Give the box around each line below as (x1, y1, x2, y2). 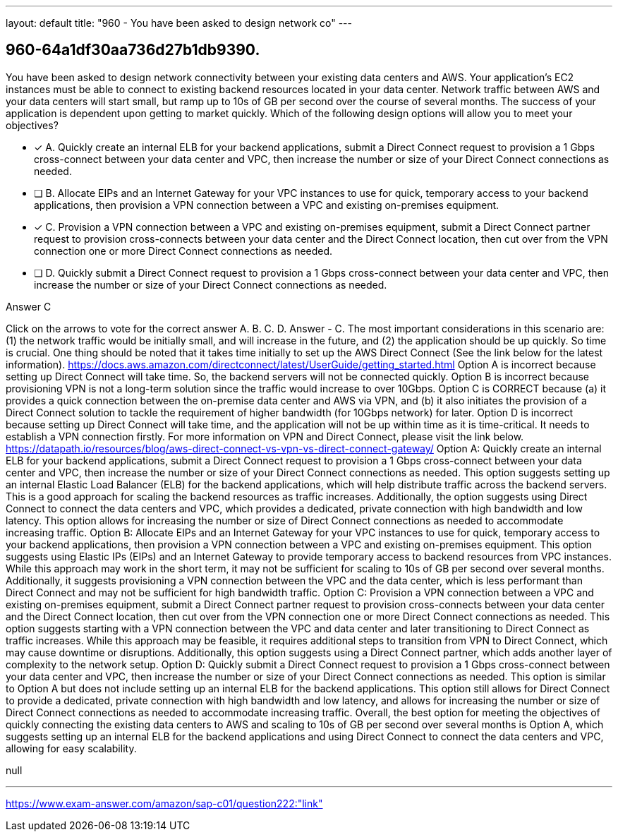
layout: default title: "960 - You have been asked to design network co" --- (6, 17, 352, 29)
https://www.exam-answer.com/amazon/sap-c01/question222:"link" (6, 797, 323, 809)
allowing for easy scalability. (6, 742, 137, 754)
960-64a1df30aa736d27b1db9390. (6, 41, 260, 59)
